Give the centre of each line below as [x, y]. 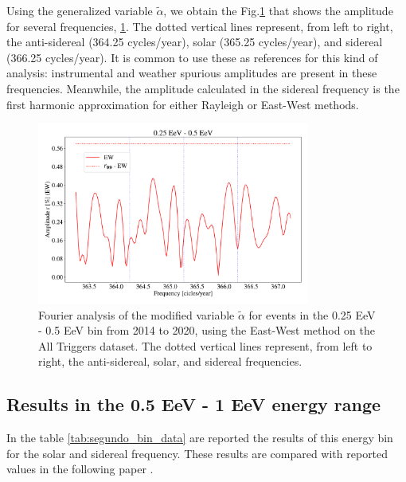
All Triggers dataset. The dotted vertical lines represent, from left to [205, 345]
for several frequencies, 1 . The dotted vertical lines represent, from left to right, [200, 26]
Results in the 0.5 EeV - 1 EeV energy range [194, 404]
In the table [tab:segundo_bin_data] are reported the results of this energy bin [200, 438]
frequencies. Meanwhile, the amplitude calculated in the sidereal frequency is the [203, 88]
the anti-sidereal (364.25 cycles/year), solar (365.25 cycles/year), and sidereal [195, 42]
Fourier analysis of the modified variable [137, 314]
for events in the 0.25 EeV [312, 314]
